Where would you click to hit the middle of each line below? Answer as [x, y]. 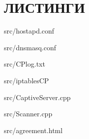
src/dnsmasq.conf [30, 47]
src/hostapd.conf [29, 31]
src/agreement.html [33, 130]
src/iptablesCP [27, 80]
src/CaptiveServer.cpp [37, 97]
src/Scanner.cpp [28, 114]
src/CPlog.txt [25, 64]
